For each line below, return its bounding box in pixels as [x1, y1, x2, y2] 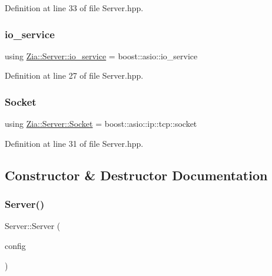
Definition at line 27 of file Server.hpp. [5, 69, 144, 82]
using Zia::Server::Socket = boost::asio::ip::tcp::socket [5, 117, 197, 130]
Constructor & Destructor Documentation [5, 166, 268, 184]
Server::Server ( [5, 220, 61, 232]
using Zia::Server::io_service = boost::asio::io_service [5, 49, 198, 62]
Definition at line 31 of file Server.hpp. [5, 137, 144, 149]
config [5, 240, 26, 251]
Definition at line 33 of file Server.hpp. [5, 2, 144, 14]
